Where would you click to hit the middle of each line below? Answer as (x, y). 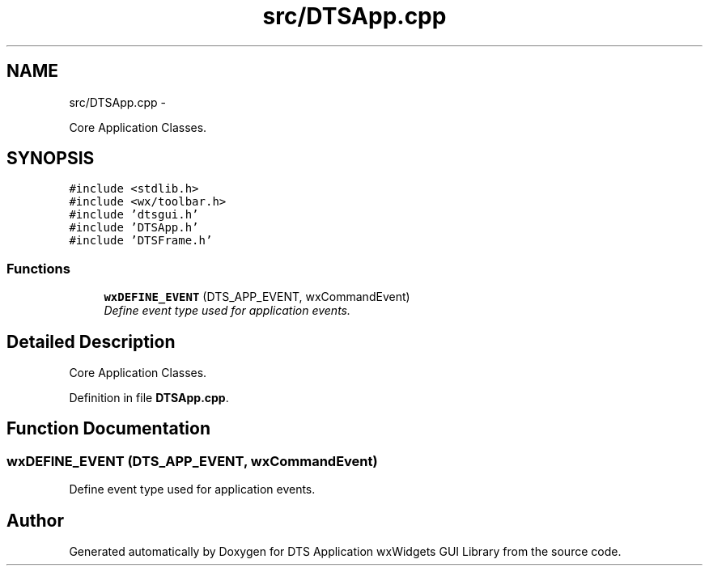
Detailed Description (91, 341)
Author (35, 520)
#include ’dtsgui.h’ (134, 215)
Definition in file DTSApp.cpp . (149, 398)
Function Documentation (108, 429)
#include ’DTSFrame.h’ (141, 241)
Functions (38, 268)
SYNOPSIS (51, 159)
